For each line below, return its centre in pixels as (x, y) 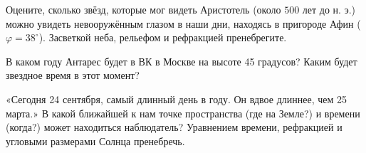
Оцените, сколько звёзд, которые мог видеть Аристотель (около (143, 9)
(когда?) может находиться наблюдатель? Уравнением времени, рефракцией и (174, 127)
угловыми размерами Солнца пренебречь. (95, 141)
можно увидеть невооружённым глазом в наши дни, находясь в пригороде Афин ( (183, 23)
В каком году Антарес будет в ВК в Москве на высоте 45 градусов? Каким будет (182, 61)
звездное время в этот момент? (73, 75)
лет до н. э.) (329, 9)
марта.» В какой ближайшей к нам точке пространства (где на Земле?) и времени (183, 113)
